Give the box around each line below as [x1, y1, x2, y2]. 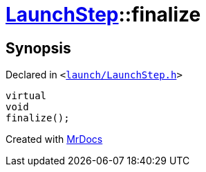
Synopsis [6, 39, 71, 57]
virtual [6, 90, 47, 102]
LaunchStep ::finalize [6, 3, 201, 26]
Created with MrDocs [6, 133, 103, 146]
